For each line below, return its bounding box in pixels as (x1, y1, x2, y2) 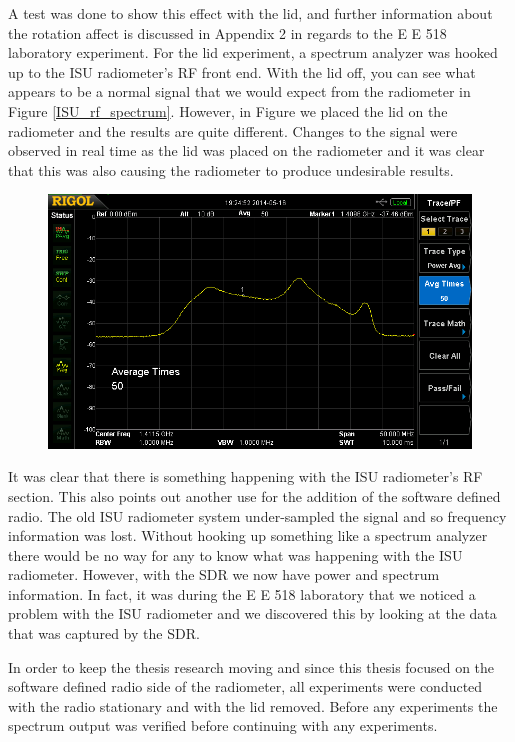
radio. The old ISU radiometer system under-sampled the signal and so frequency (8, 505, 507, 526)
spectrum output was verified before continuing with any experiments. (8, 715, 438, 736)
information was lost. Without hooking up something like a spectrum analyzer (8, 525, 488, 546)
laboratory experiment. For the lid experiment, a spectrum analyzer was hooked (8, 42, 498, 63)
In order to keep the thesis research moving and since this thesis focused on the (8, 656, 495, 677)
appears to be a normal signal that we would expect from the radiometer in (8, 81, 471, 102)
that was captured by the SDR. (8, 623, 200, 644)
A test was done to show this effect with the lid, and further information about (8, 3, 493, 23)
